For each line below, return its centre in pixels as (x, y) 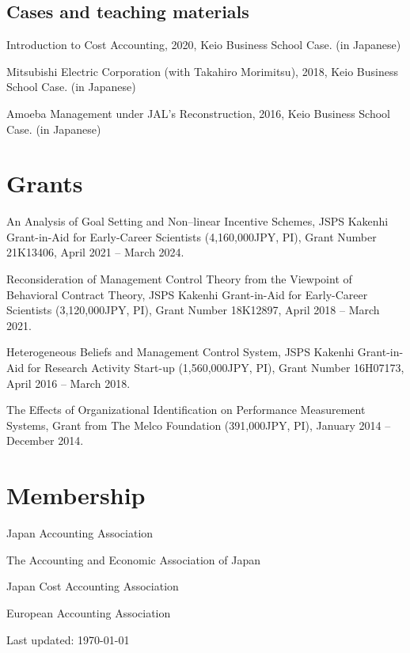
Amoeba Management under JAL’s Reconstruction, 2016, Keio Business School (198, 113)
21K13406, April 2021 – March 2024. (95, 252)
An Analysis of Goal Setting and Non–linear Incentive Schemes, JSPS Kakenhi (197, 221)
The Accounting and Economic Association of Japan (133, 559)
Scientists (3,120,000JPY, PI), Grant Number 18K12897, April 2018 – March (193, 310)
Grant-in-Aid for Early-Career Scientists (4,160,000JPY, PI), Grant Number (192, 236)
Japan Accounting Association (80, 533)
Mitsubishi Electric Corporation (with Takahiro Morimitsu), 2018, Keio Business (202, 71)
